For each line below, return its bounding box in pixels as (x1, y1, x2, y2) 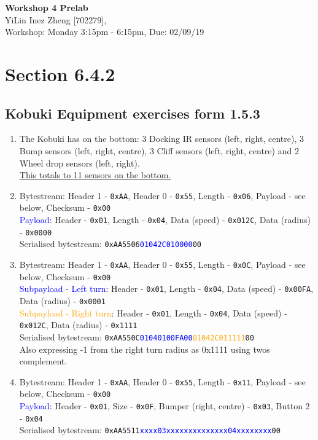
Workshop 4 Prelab (5, 1, 88, 14)
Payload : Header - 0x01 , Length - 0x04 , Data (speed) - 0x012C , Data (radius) (19, 213, 311, 226)
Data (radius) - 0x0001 (19, 294, 106, 307)
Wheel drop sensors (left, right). (19, 156, 140, 169)
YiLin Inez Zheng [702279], (5, 13, 107, 26)
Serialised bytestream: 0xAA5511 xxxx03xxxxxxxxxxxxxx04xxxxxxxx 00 (19, 423, 281, 436)
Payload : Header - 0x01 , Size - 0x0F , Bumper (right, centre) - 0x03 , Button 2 (19, 399, 310, 412)
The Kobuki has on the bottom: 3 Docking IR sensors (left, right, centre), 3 (19, 132, 304, 145)
